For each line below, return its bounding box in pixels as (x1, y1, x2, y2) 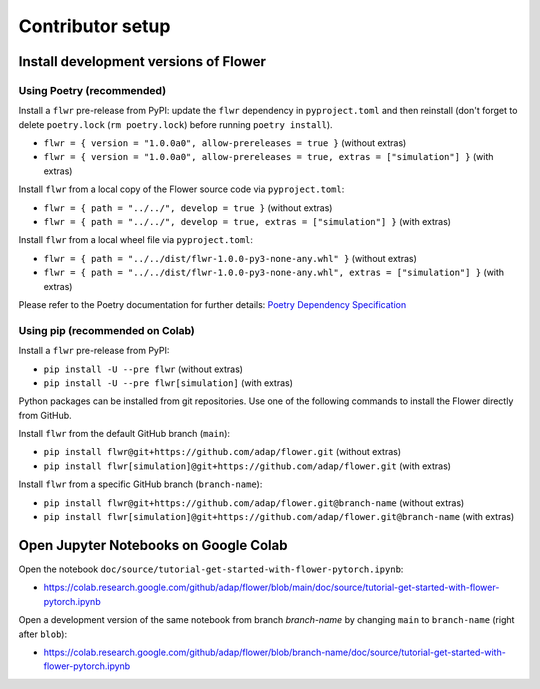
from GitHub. (18, 409, 72, 421)
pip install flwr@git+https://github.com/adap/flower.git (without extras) (43, 446, 402, 458)
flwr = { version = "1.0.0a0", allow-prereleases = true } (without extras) (43, 137, 407, 149)
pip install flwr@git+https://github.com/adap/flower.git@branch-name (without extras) (43, 496, 465, 509)
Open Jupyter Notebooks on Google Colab (18, 536, 288, 554)
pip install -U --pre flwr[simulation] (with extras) (43, 376, 294, 389)
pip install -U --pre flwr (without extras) (43, 363, 244, 375)
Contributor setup (18, 15, 171, 37)
